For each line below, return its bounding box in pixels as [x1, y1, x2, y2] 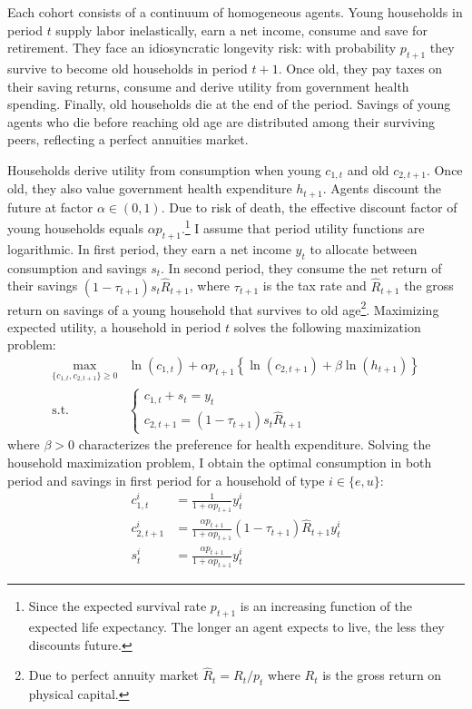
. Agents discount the [322, 179, 442, 198]
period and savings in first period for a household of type [7, 470, 325, 489]
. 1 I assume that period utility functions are [181, 216, 425, 238]
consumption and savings [7, 258, 147, 277]
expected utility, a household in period [7, 317, 221, 336]
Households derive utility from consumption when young [7, 160, 321, 179]
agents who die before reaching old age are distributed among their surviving [7, 112, 436, 131]
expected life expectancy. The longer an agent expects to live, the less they [28, 617, 445, 636]
